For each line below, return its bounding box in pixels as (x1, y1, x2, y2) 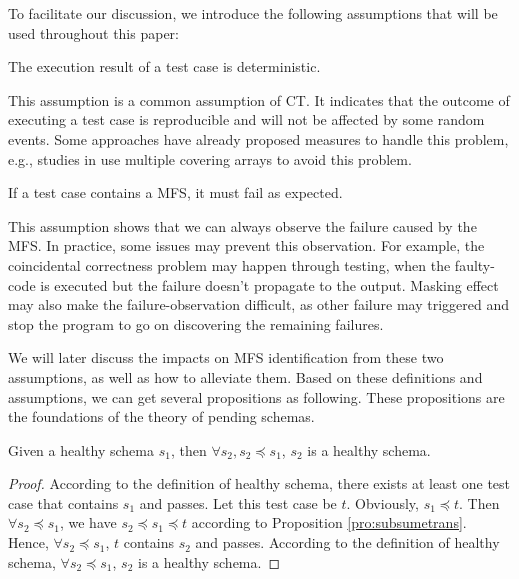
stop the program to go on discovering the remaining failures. (8, 313, 384, 334)
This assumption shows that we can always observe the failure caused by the (8, 215, 477, 236)
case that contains (8, 492, 119, 513)
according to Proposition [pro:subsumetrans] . (191, 512, 467, 533)
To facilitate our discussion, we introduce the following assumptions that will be (8, 3, 498, 23)
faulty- (454, 254, 495, 275)
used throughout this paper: (8, 22, 179, 43)
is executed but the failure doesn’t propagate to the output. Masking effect (40, 274, 499, 295)
